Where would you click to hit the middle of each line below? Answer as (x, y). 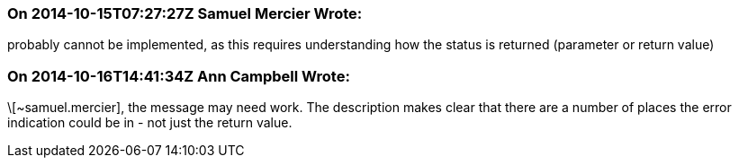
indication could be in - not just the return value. (150, 123)
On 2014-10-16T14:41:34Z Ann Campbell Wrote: (179, 76)
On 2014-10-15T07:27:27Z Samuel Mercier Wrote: (185, 13)
